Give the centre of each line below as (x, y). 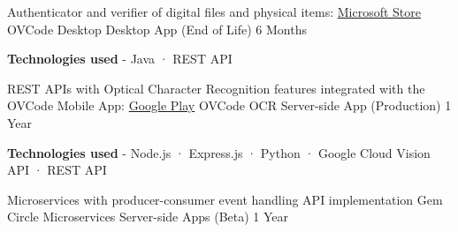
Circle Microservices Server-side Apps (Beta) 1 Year (148, 217)
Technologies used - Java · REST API (120, 59)
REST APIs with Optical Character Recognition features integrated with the (216, 88)
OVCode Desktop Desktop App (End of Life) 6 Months (157, 29)
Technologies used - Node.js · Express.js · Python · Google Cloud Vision (219, 152)
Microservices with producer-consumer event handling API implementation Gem (225, 199)
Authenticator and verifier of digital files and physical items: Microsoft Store (214, 11)
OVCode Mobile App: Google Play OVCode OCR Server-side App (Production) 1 (229, 105)
